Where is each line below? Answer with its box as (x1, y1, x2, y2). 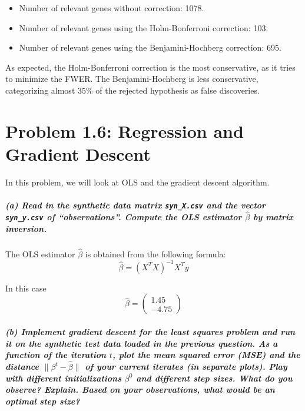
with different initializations (5, 372, 121, 384)
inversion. (5, 222, 47, 234)
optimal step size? (5, 395, 80, 407)
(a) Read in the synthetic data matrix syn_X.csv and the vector (5, 199, 266, 211)
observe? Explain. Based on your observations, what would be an (5, 383, 275, 396)
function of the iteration (5, 349, 107, 361)
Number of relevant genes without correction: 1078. (19, 2, 204, 14)
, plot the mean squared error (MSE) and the (112, 349, 300, 361)
